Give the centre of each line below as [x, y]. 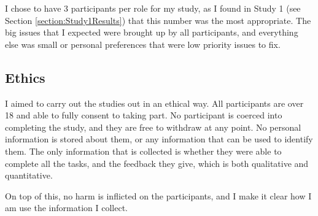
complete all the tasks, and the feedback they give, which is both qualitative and [157, 163]
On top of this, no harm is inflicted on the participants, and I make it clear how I [158, 195]
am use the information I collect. [66, 208]
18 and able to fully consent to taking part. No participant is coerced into [144, 115]
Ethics [25, 77]
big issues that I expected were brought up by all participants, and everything [152, 32]
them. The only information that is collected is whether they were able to [143, 151]
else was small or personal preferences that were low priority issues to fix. [143, 44]
